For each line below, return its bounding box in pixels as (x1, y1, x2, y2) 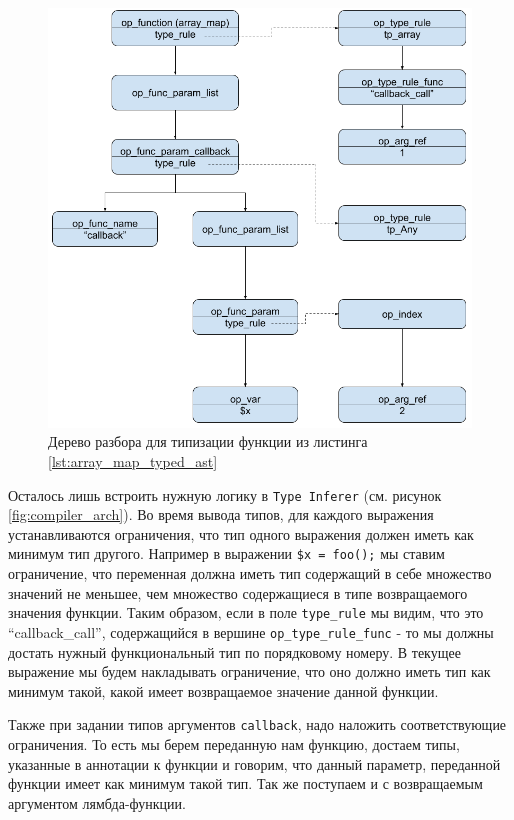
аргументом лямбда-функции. (8, 792, 186, 813)
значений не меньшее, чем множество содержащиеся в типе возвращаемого (8, 582, 468, 603)
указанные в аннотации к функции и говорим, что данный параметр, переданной (8, 753, 501, 774)
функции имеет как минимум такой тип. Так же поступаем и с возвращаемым (8, 773, 483, 794)
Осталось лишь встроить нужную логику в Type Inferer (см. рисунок (8, 484, 442, 505)
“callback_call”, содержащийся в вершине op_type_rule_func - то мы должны (8, 621, 494, 642)
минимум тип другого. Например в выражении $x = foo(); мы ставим (8, 543, 445, 564)
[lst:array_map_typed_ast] (48, 450, 218, 471)
